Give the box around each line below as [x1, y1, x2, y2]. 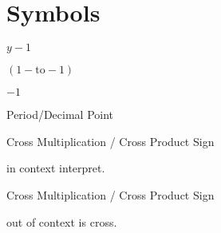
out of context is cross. [6, 213, 117, 230]
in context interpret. [6, 160, 105, 176]
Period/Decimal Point [6, 106, 114, 123]
